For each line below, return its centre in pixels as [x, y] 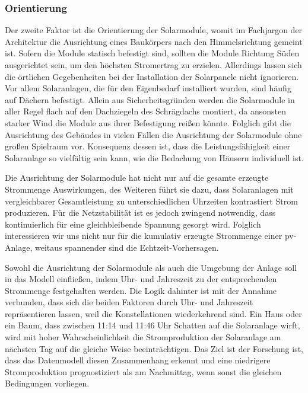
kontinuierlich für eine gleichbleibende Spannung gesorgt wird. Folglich [133, 224]
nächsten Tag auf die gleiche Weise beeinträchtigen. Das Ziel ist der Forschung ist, [154, 348]
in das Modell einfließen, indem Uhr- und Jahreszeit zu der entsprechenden [141, 279]
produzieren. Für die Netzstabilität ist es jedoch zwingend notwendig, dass [140, 213]
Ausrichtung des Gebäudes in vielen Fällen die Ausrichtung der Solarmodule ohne [153, 134]
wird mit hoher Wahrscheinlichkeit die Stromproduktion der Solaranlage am [143, 337]
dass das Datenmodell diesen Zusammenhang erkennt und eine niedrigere [138, 360]
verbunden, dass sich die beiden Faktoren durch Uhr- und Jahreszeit [129, 302]
